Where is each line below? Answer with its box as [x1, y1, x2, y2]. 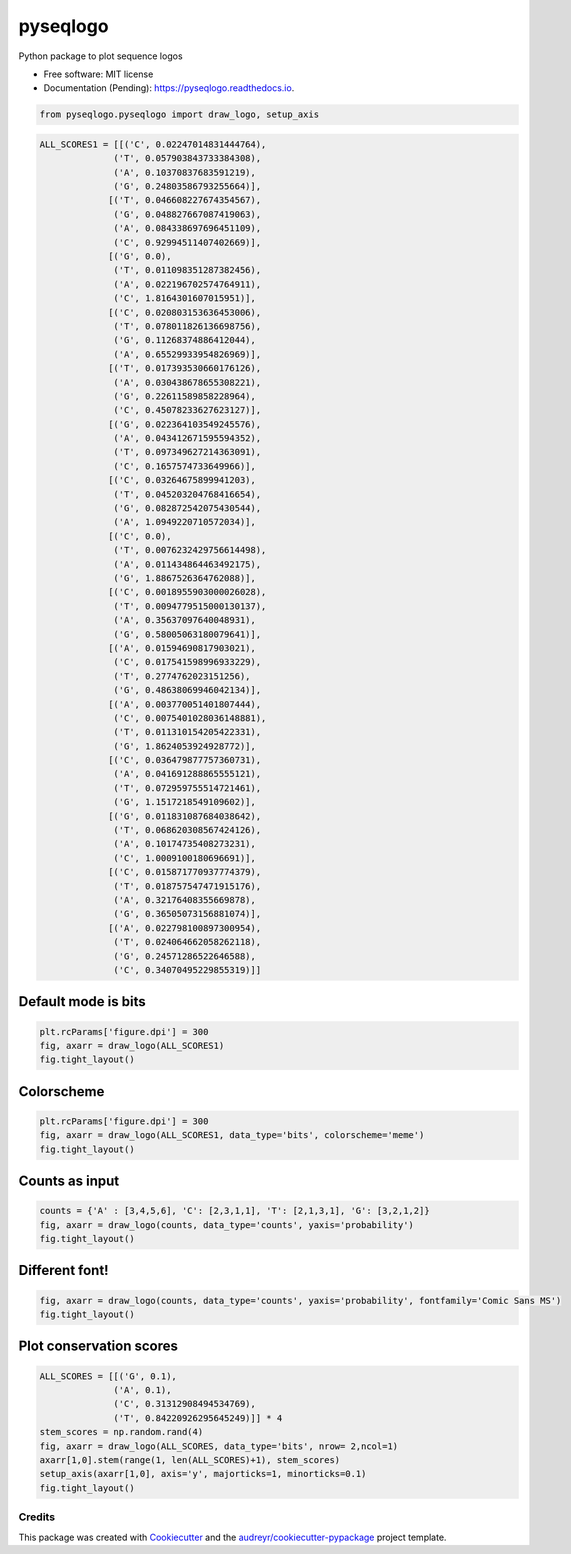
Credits [18, 1510, 55, 1524]
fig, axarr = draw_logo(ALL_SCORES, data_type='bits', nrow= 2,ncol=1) [39, 1440, 399, 1452]
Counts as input [18, 1173, 120, 1190]
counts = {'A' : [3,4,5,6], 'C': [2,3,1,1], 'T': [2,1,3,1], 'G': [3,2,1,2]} [39, 1205, 430, 1217]
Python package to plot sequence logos [18, 50, 184, 62]
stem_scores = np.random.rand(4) [39, 1426, 204, 1438]
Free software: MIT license [43, 68, 154, 80]
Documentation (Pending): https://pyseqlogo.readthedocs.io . [43, 82, 295, 94]
